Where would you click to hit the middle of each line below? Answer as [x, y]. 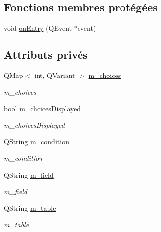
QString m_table [30, 208]
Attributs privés [46, 55]
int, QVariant [55, 75]
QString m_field [29, 174]
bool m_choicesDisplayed [42, 108]
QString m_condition [37, 141]
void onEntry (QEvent [38, 28]
